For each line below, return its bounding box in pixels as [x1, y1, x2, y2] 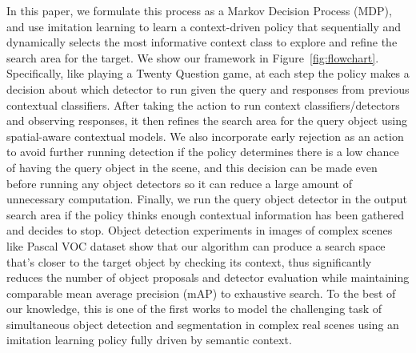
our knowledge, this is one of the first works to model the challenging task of [6, 300, 382, 317]
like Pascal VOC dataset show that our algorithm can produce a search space [6, 237, 386, 254]
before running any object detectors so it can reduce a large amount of [6, 174, 353, 191]
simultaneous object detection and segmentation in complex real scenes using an [6, 315, 399, 332]
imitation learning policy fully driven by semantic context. [6, 331, 292, 348]
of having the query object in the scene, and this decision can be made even [6, 158, 378, 175]
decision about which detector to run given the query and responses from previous [6, 80, 410, 97]
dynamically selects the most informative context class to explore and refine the [6, 34, 398, 50]
